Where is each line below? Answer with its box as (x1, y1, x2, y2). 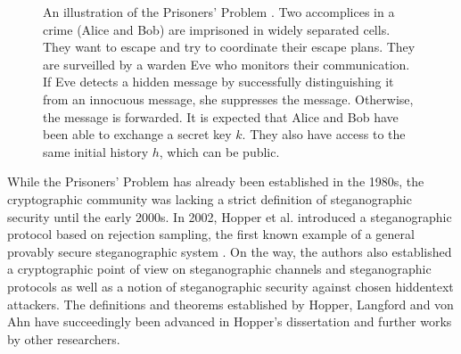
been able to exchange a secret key (43, 125, 232, 144)
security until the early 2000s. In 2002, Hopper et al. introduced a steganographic (7, 207, 452, 226)
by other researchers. (7, 329, 120, 348)
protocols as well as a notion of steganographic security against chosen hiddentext (7, 276, 454, 295)
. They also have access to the (242, 125, 406, 144)
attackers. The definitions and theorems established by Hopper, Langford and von (7, 294, 454, 313)
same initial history (43, 142, 149, 161)
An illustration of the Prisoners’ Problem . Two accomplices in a (43, 3, 395, 21)
